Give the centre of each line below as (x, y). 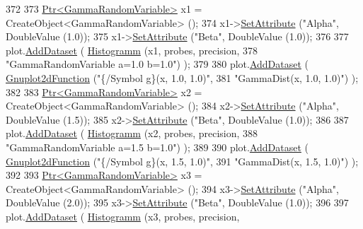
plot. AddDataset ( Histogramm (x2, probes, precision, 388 (132, 133)
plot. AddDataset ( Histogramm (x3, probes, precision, (123, 216)
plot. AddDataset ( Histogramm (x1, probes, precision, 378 (132, 50)
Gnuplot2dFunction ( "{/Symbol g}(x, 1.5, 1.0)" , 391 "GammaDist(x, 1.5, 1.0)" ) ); (182, 161)
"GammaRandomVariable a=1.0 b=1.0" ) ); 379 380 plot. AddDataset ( (157, 64)
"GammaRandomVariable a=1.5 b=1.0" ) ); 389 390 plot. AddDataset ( (157, 147)
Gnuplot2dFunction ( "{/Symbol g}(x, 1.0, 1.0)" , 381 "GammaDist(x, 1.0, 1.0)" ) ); (182, 77)
